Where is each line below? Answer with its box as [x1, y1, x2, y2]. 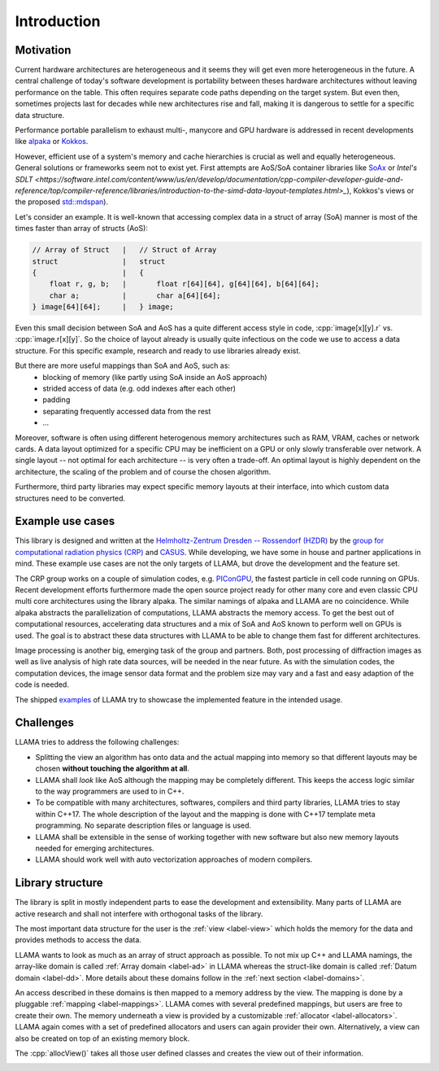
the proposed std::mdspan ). [15, 197, 109, 207]
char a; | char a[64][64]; [49, 291, 221, 300]
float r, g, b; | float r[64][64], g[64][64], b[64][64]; [49, 279, 320, 289]
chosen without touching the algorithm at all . [35, 763, 190, 773]
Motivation [15, 43, 72, 57]
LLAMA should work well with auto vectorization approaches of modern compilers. [35, 855, 313, 864]
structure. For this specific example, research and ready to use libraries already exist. [15, 346, 301, 356]
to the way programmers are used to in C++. [35, 786, 185, 796]
